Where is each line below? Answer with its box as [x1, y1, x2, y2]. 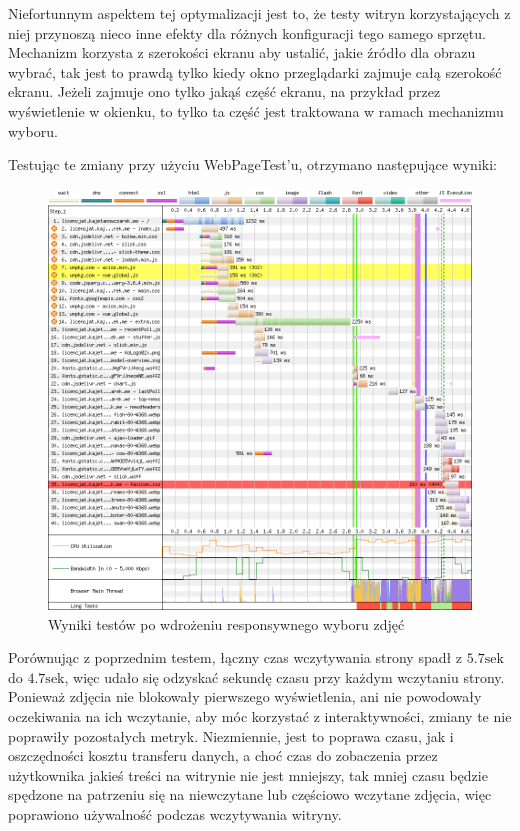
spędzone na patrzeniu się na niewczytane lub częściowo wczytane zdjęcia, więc [8, 784, 492, 805]
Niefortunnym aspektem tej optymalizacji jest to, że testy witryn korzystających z [8, 3, 511, 23]
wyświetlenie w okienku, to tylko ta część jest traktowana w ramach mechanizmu [8, 100, 504, 121]
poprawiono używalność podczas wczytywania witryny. [8, 803, 342, 824]
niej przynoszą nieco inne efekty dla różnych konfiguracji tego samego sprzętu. [8, 22, 486, 43]
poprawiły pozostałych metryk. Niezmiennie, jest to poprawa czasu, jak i [8, 725, 454, 746]
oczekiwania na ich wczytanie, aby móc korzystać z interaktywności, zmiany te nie [8, 705, 512, 726]
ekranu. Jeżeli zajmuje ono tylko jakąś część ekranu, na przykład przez [8, 81, 441, 102]
